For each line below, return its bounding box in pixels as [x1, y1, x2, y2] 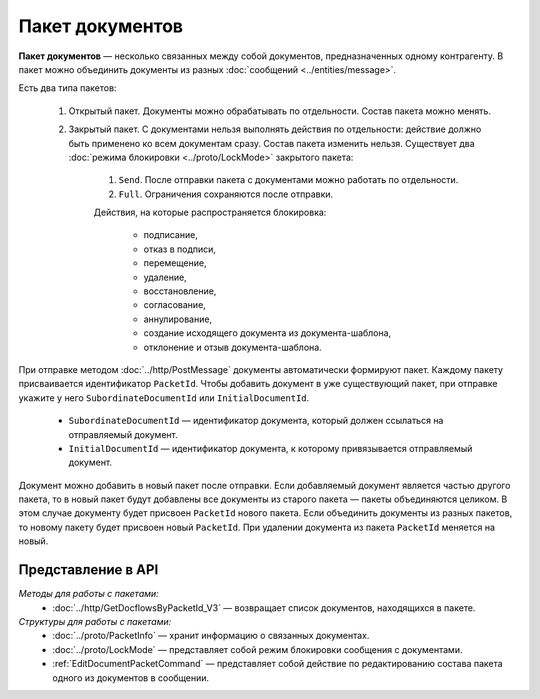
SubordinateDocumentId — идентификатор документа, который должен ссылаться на [68, 415, 444, 427]
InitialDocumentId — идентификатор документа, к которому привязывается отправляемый [68, 442, 473, 454]
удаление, [143, 271, 187, 283]
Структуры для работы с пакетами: [18, 615, 172, 627]
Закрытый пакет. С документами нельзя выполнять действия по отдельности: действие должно [68, 123, 482, 135]
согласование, [143, 299, 207, 311]
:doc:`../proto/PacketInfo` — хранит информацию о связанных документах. [52, 630, 370, 642]
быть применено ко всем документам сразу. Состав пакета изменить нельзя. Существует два [68, 137, 475, 149]
